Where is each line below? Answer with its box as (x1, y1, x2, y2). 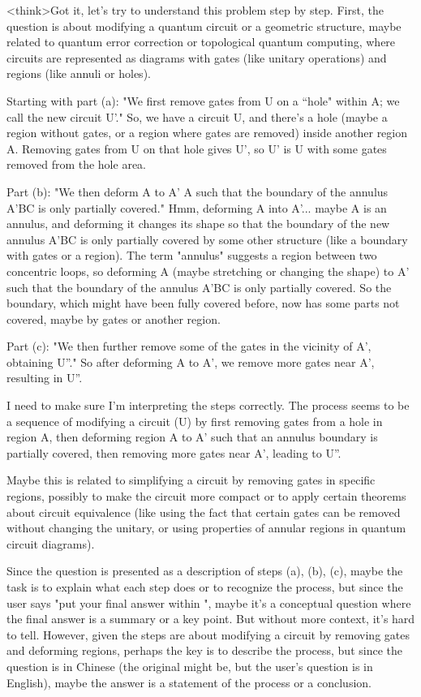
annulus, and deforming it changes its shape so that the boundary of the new (6, 215, 390, 232)
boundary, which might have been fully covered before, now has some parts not (6, 295, 400, 312)
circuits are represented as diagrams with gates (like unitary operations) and (6, 49, 387, 66)
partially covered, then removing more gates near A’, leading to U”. (6, 444, 342, 461)
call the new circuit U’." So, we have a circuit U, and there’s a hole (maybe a (6, 108, 388, 125)
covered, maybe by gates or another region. (6, 310, 221, 327)
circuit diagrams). (6, 535, 95, 552)
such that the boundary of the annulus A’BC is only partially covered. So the (6, 278, 392, 295)
